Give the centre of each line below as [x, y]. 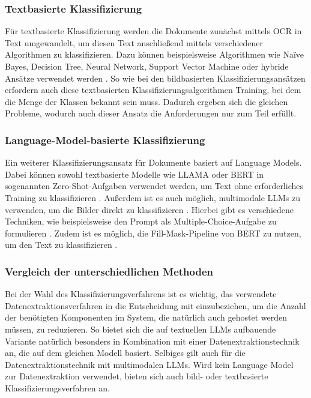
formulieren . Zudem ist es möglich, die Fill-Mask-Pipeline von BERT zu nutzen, [153, 233]
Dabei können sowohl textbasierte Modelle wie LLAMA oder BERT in [134, 174]
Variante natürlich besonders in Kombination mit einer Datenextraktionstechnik [152, 341]
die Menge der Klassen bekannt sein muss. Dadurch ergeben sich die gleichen [146, 101]
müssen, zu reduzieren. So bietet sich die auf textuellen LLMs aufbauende [140, 329]
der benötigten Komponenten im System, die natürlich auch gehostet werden [146, 317]
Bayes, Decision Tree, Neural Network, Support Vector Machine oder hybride [147, 66]
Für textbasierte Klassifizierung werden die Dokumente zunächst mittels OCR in [153, 31]
